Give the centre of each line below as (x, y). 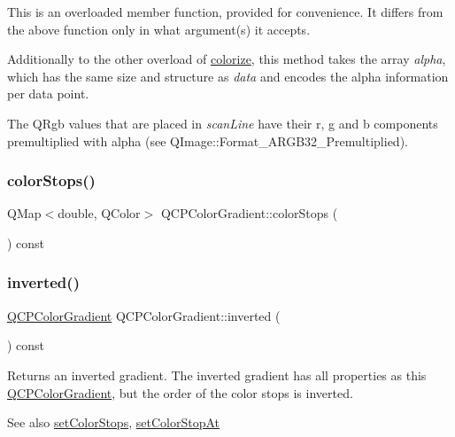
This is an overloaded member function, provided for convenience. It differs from (225, 12)
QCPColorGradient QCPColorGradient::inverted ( (144, 315)
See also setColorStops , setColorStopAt (113, 422)
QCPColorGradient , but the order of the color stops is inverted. (180, 392)
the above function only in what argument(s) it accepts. (159, 29)
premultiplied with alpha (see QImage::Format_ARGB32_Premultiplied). (208, 140)
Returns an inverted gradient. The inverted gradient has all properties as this (217, 375)
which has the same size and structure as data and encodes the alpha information (228, 76)
